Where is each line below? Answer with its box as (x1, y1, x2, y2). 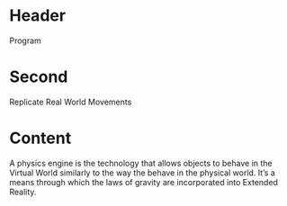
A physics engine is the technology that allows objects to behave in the (9, 157, 273, 168)
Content (9, 128, 72, 148)
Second (9, 67, 68, 87)
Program (9, 35, 42, 46)
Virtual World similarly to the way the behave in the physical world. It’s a (9, 167, 276, 178)
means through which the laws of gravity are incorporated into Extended (9, 176, 279, 187)
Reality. (9, 186, 37, 197)
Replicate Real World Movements (9, 96, 132, 107)
